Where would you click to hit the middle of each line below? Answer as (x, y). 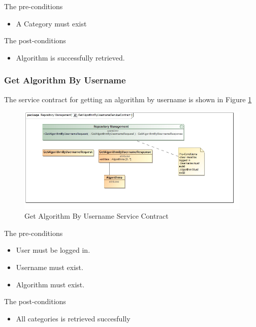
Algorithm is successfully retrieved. (70, 57)
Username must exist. (50, 267)
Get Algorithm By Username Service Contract (97, 216)
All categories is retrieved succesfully (73, 318)
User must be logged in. (53, 250)
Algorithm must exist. (50, 284)
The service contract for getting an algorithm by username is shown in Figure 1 (128, 99)
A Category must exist (51, 23)
